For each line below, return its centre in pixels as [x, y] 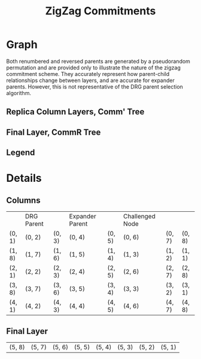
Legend [21, 153]
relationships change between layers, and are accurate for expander [90, 80]
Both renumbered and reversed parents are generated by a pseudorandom [98, 61]
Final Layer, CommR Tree [54, 132]
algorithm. [19, 93]
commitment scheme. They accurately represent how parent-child [88, 74]
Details [24, 178]
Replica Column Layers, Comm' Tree [75, 112]
